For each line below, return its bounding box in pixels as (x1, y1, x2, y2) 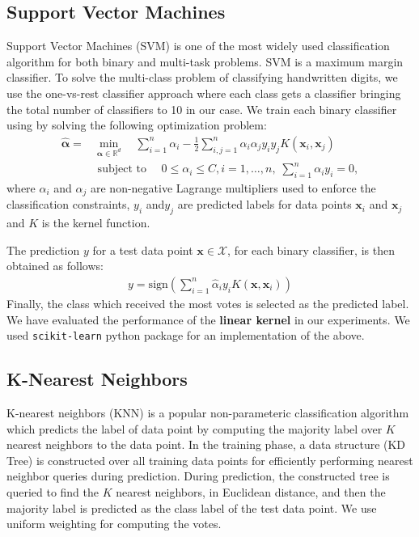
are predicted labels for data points (177, 196, 352, 213)
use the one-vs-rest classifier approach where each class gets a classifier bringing (6, 84, 401, 101)
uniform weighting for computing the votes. (6, 515, 222, 532)
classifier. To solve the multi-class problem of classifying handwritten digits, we (6, 69, 398, 86)
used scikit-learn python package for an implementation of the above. (6, 327, 365, 344)
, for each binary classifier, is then (227, 241, 395, 258)
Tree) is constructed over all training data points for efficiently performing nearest (6, 451, 413, 468)
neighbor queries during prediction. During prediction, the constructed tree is (6, 467, 390, 484)
